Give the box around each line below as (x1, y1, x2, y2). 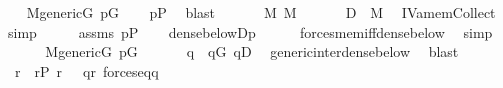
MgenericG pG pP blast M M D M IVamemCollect (26, 2, 496, 22)
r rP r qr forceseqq (14, 60, 159, 81)
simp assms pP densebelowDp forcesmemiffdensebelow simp (7, 21, 493, 42)
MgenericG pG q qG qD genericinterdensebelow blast (45, 41, 459, 62)
